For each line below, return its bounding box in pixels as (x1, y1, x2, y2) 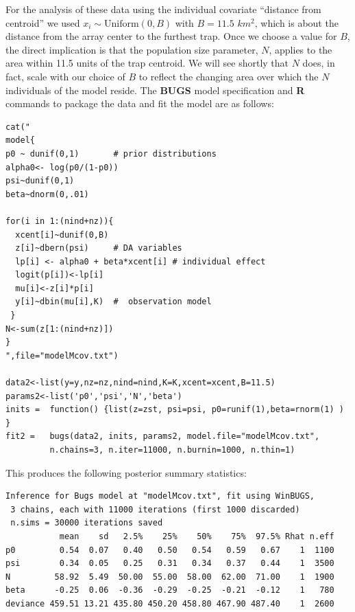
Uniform (104, 19, 139, 29)
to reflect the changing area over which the (138, 69, 319, 83)
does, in (302, 56, 335, 70)
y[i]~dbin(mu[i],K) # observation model (15, 297, 212, 307)
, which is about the (254, 15, 339, 30)
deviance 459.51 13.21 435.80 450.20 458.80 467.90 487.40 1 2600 (5, 598, 334, 609)
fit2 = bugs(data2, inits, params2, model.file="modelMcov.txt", (5, 431, 320, 442)
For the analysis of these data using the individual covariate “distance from (5, 2, 321, 16)
